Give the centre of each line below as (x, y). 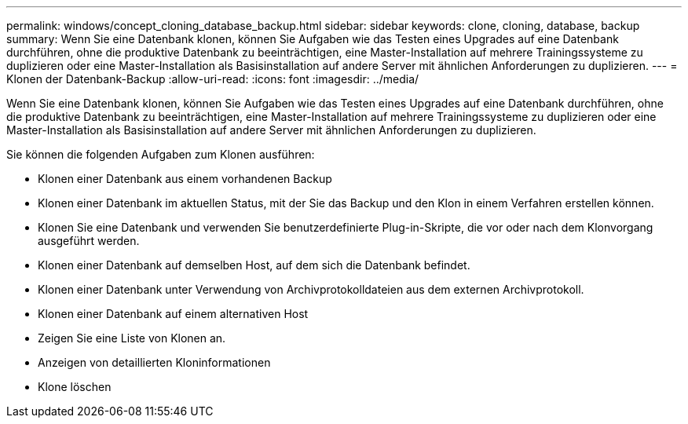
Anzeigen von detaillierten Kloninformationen (154, 362)
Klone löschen (75, 387)
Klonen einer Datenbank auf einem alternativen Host (173, 314)
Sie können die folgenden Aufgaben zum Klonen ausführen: (161, 154)
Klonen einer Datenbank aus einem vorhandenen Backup (185, 179)
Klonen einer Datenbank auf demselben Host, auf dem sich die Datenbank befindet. (254, 265)
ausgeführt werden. (89, 241)
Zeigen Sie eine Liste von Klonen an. (132, 338)
